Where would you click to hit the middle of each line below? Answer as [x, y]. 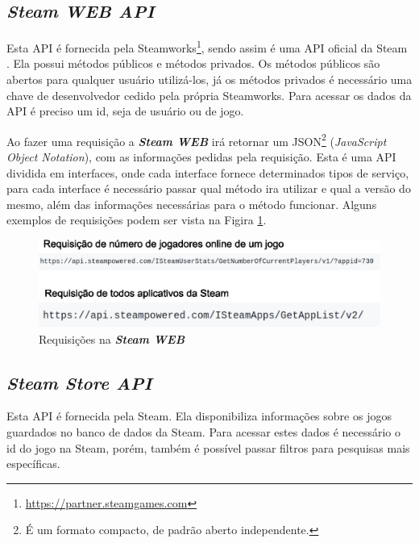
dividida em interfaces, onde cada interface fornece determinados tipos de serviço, [208, 172]
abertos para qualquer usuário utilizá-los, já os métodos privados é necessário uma [209, 79]
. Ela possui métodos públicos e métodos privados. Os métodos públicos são [193, 63]
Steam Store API [79, 382]
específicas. [33, 464]
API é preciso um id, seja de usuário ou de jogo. [125, 111]
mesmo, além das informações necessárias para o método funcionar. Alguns [192, 204]
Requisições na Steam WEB [112, 338]
